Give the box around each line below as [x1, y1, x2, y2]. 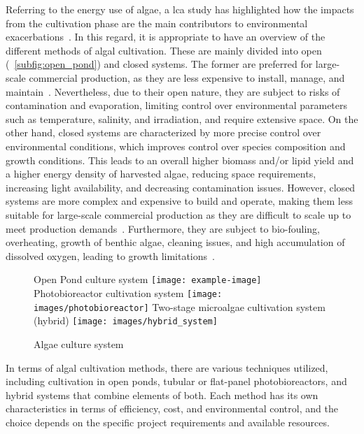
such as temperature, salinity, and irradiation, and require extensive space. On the [6, 111, 358, 126]
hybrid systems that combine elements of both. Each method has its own [6, 387, 318, 402]
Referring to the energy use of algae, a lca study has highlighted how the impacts [6, 2, 354, 16]
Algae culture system [34, 336, 124, 351]
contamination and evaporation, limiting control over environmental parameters [6, 98, 348, 113]
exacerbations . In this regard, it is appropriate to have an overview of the [6, 29, 325, 44]
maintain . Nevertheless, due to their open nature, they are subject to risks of [6, 84, 340, 99]
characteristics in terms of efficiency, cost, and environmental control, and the [6, 401, 338, 416]
